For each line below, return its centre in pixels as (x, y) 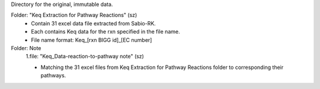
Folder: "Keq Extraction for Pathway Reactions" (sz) (74, 15)
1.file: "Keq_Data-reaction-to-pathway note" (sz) (85, 57)
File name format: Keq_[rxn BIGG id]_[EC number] (92, 40)
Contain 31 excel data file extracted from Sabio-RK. (94, 23)
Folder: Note (26, 48)
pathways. (53, 75)
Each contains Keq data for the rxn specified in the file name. (105, 32)
